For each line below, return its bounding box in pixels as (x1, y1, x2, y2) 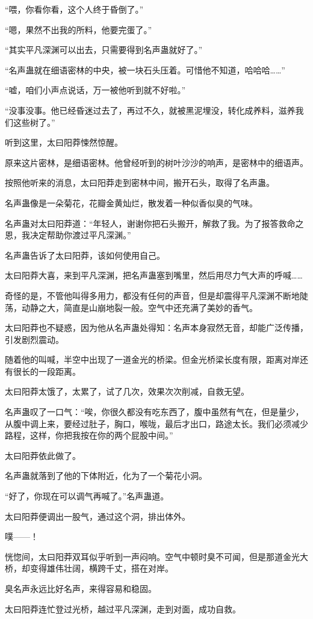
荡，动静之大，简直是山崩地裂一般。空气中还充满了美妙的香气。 (5, 301, 258, 313)
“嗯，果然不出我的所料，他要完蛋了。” (5, 23, 152, 35)
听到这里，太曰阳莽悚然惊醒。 (5, 136, 123, 149)
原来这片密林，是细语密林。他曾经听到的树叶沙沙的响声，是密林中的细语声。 (5, 156, 308, 168)
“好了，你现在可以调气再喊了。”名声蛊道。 (5, 490, 169, 502)
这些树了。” (13, 115, 55, 128)
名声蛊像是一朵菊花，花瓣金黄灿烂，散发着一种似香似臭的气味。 (5, 196, 258, 209)
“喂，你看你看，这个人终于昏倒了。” (5, 3, 144, 15)
